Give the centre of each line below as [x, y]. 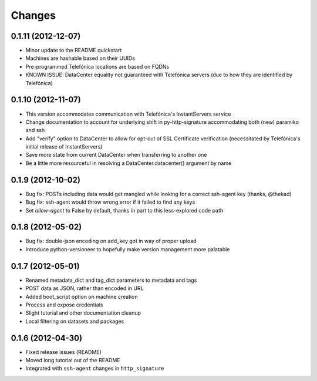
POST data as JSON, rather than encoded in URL [85, 288]
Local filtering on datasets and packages [75, 321]
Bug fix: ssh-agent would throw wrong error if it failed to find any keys [110, 202]
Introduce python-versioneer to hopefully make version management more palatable [128, 249]
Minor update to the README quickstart [74, 50]
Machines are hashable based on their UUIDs [80, 58]
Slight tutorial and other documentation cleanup [83, 313]
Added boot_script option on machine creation [82, 296]
